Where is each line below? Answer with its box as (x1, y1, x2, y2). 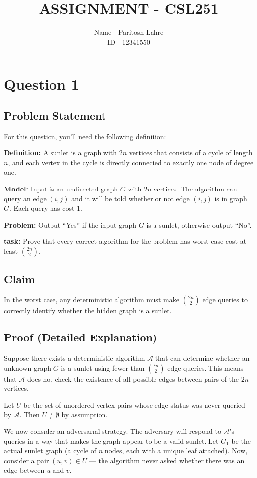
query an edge (4, 193, 47, 203)
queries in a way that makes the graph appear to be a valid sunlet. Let (4, 435, 219, 446)
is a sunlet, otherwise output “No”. (146, 219, 252, 230)
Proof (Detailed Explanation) (4, 330, 157, 345)
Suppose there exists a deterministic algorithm (4, 353, 145, 363)
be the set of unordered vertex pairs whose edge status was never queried (23, 399, 245, 410)
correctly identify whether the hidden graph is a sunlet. (4, 305, 172, 316)
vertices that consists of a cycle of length (129, 147, 253, 158)
